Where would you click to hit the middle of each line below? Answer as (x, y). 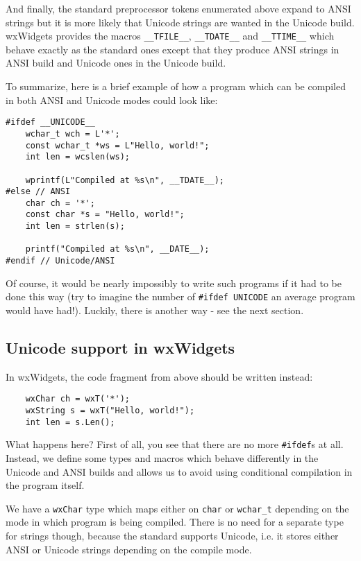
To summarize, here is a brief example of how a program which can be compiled (176, 86)
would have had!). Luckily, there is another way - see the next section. (155, 310)
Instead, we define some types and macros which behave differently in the (162, 458)
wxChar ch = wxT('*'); (77, 399)
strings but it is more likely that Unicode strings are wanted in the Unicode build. (180, 22)
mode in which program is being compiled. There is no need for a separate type (175, 522)
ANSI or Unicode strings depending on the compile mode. (129, 549)
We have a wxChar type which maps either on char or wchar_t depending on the (177, 508)
